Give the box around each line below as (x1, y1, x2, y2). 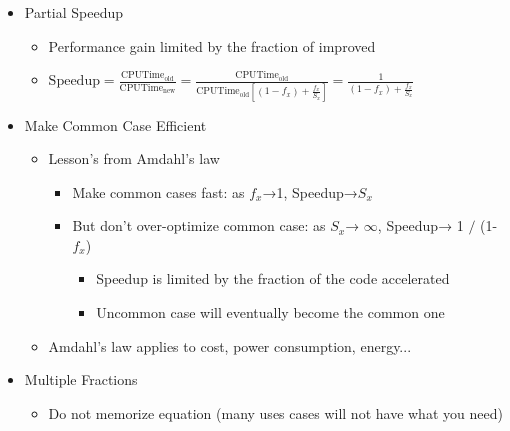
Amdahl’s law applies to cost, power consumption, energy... (48, 335, 412, 356)
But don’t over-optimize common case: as (72, 215, 326, 236)
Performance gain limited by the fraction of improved (48, 35, 376, 56)
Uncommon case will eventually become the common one (96, 302, 445, 323)
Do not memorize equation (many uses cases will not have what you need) (48, 402, 503, 423)
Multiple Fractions (24, 369, 138, 390)
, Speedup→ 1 (377, 215, 464, 236)
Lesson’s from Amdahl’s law (48, 148, 220, 169)
